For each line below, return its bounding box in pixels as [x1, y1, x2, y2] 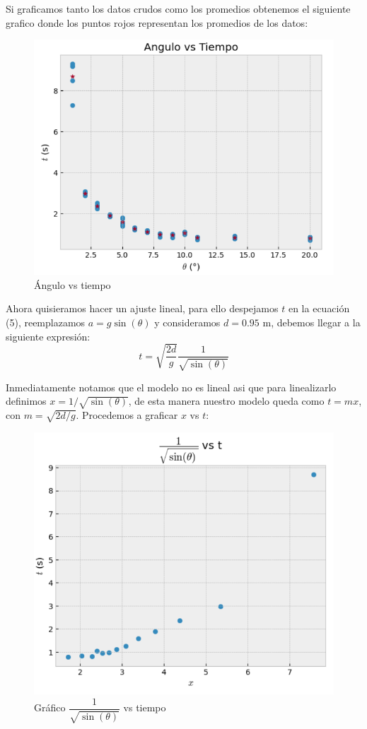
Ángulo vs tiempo [34, 277, 111, 292]
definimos [6, 393, 47, 408]
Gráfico [34, 700, 66, 715]
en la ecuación [288, 301, 350, 316]
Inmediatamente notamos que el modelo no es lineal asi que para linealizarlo [6, 379, 337, 394]
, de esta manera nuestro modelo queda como [128, 393, 325, 408]
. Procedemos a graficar [76, 408, 178, 422]
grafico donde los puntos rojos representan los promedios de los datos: [6, 15, 308, 30]
